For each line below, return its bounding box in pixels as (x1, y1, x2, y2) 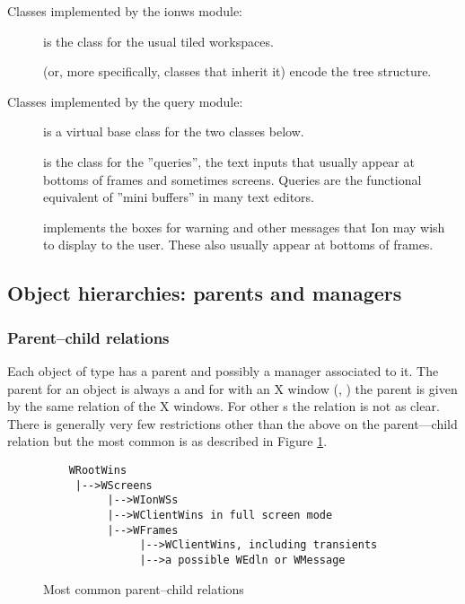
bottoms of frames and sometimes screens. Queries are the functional (43, 170, 422, 188)
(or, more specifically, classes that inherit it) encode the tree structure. (43, 62, 432, 81)
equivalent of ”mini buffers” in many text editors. (43, 188, 315, 206)
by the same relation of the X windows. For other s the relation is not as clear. (7, 397, 440, 416)
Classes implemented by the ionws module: (7, 2, 242, 20)
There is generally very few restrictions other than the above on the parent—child (7, 414, 458, 433)
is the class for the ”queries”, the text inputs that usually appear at (43, 152, 415, 171)
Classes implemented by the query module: (7, 92, 243, 110)
